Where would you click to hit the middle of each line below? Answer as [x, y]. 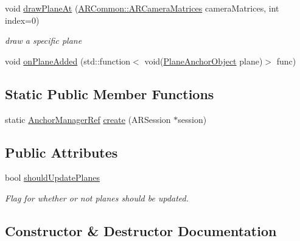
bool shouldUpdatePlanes [52, 177]
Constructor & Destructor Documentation [141, 230]
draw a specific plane [44, 40]
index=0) [22, 20]
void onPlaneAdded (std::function [68, 61]
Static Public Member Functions [110, 93]
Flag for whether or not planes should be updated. [97, 197]
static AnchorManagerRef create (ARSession [88, 119]
